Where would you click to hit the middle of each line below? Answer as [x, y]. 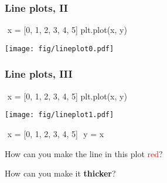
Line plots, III [39, 74]
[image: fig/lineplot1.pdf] [59, 115]
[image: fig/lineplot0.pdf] [59, 49]
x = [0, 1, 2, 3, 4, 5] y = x [56, 133]
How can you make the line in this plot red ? [84, 153]
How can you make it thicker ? [60, 173]
